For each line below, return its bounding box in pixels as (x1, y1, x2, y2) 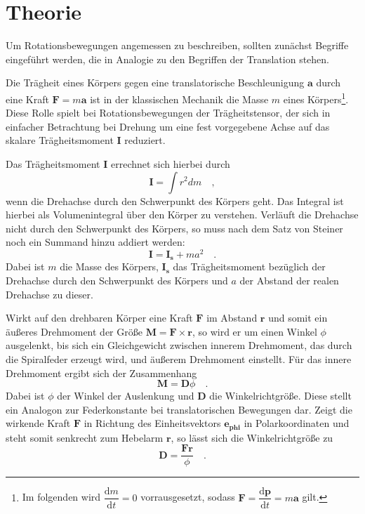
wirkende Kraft (6, 416, 71, 430)
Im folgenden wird (22, 489, 101, 504)
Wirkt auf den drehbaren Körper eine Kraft (6, 310, 193, 325)
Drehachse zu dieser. (6, 286, 93, 301)
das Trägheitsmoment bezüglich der (173, 259, 326, 274)
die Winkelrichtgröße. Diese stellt (209, 388, 352, 403)
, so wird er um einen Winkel (192, 324, 317, 338)
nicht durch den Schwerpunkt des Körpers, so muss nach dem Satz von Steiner (6, 220, 343, 235)
